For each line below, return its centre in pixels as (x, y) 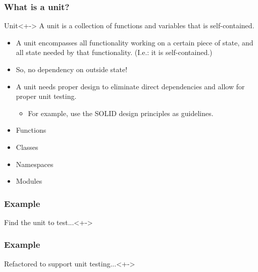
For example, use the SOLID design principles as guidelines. (121, 113)
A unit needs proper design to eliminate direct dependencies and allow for (130, 86)
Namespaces (35, 164)
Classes (27, 147)
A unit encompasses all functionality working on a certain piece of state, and (135, 42)
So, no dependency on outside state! (72, 69)
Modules (29, 181)
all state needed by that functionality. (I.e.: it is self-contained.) (114, 52)
